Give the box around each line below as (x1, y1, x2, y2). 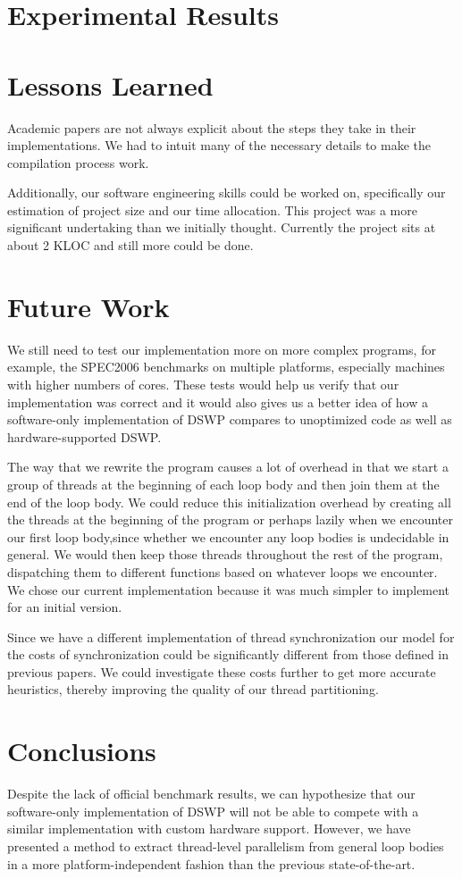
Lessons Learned (7, 66, 214, 103)
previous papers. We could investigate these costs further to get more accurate (7, 662, 436, 681)
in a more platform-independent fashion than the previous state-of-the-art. (7, 854, 416, 873)
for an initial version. (7, 598, 122, 616)
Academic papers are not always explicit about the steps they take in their (7, 118, 416, 137)
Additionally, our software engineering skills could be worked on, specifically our (7, 183, 446, 202)
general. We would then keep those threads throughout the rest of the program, (7, 545, 443, 564)
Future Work (7, 288, 170, 324)
